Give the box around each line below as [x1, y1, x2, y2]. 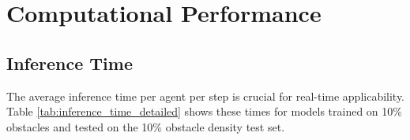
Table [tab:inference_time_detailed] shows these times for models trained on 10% [6, 103, 402, 120]
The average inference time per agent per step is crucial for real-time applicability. [6, 87, 405, 104]
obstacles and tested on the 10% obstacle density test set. [6, 118, 285, 134]
